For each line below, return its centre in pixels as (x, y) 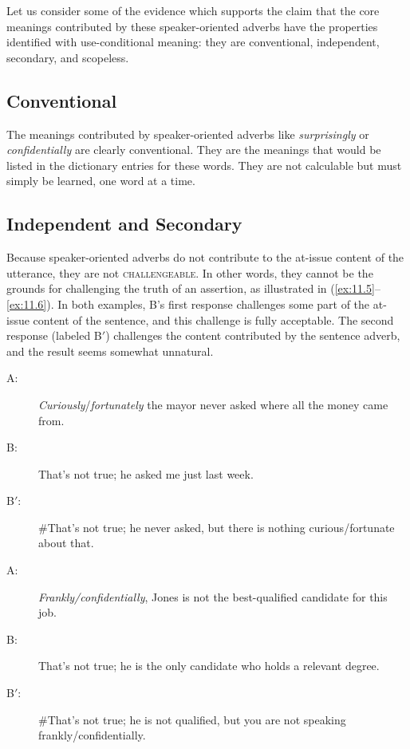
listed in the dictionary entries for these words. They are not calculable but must (204, 165)
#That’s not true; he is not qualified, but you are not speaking (192, 719)
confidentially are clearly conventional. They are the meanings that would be (194, 150)
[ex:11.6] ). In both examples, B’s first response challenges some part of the (188, 304)
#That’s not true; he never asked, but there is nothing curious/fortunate (217, 527)
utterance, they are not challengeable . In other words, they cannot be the (190, 272)
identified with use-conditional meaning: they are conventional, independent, (193, 42)
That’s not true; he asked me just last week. (146, 473)
